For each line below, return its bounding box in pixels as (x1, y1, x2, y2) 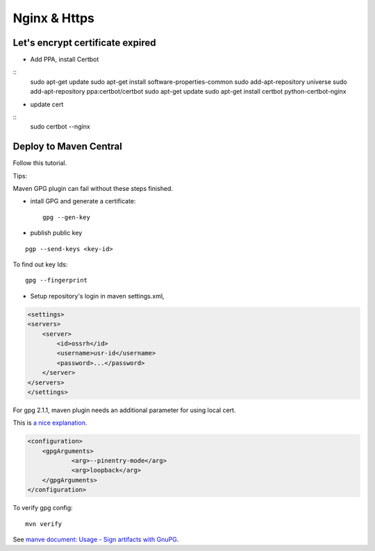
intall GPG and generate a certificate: (30, 197, 136, 205)
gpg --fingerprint (25, 276, 88, 285)
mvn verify (25, 520, 62, 527)
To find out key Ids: (12, 260, 68, 269)
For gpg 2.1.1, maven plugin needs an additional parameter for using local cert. (12, 406, 236, 414)
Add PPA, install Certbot (30, 56, 99, 64)
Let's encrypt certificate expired (12, 37, 156, 49)
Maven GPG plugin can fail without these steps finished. (12, 185, 174, 193)
